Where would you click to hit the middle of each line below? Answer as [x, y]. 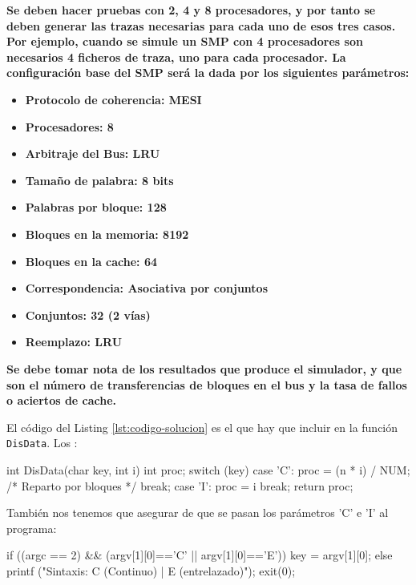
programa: [32, 528]
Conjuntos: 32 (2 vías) [88, 315]
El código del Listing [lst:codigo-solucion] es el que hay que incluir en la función [202, 427]
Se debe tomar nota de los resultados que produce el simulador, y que [204, 368]
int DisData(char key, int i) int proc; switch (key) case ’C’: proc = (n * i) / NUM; [208, 469]
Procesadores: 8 [69, 126]
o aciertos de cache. [62, 400]
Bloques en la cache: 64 [91, 261]
